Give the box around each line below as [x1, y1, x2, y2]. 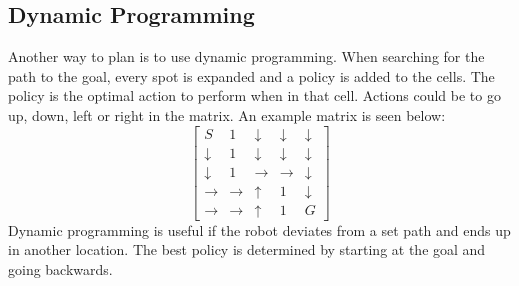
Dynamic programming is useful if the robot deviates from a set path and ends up [8, 219, 511, 240]
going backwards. [8, 258, 113, 279]
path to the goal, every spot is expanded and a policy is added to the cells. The [8, 65, 495, 86]
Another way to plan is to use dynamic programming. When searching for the [8, 46, 485, 67]
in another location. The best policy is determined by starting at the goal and [8, 239, 486, 260]
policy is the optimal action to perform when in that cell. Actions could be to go [8, 85, 501, 106]
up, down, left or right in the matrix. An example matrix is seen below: [8, 104, 446, 125]
